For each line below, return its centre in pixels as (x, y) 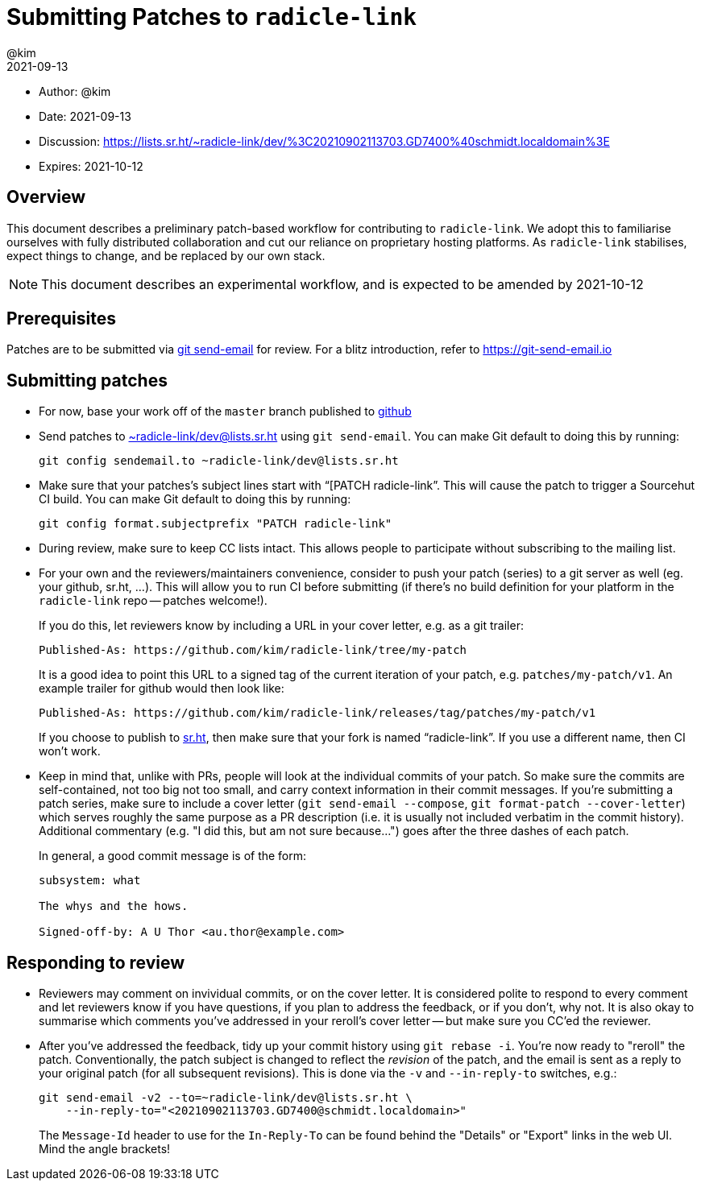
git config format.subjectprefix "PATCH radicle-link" (216, 524)
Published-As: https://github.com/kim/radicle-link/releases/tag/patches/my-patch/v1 (317, 713)
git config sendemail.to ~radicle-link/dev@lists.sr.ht (219, 461)
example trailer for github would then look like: (162, 689)
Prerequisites (61, 319)
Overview (46, 197)
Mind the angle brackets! (105, 1149)
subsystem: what (90, 881)
